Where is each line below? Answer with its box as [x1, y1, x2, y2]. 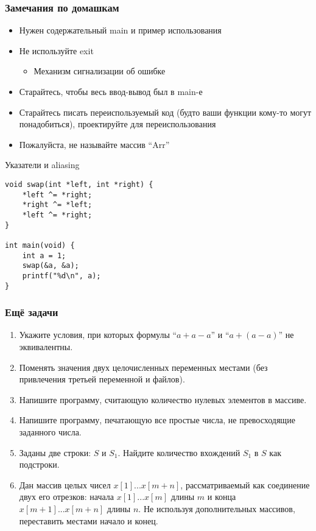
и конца [207, 490, 236, 503]
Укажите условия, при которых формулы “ [19, 328, 177, 341]
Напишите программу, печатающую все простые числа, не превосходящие [19, 413, 295, 426]
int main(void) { [5, 241, 75, 250]
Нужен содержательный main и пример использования [19, 24, 222, 37]
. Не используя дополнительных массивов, [138, 502, 295, 515]
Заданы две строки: [19, 446, 91, 459]
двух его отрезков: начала [19, 490, 114, 503]
